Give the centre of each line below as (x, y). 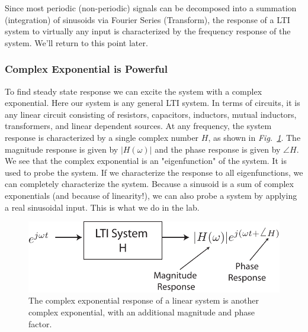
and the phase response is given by (218, 149)
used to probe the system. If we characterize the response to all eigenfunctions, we (154, 172)
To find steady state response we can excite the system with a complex (134, 91)
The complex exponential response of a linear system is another (144, 300)
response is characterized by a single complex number (102, 137)
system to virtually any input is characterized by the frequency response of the (148, 31)
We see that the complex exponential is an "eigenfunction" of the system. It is (146, 161)
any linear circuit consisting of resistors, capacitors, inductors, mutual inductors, (151, 114)
